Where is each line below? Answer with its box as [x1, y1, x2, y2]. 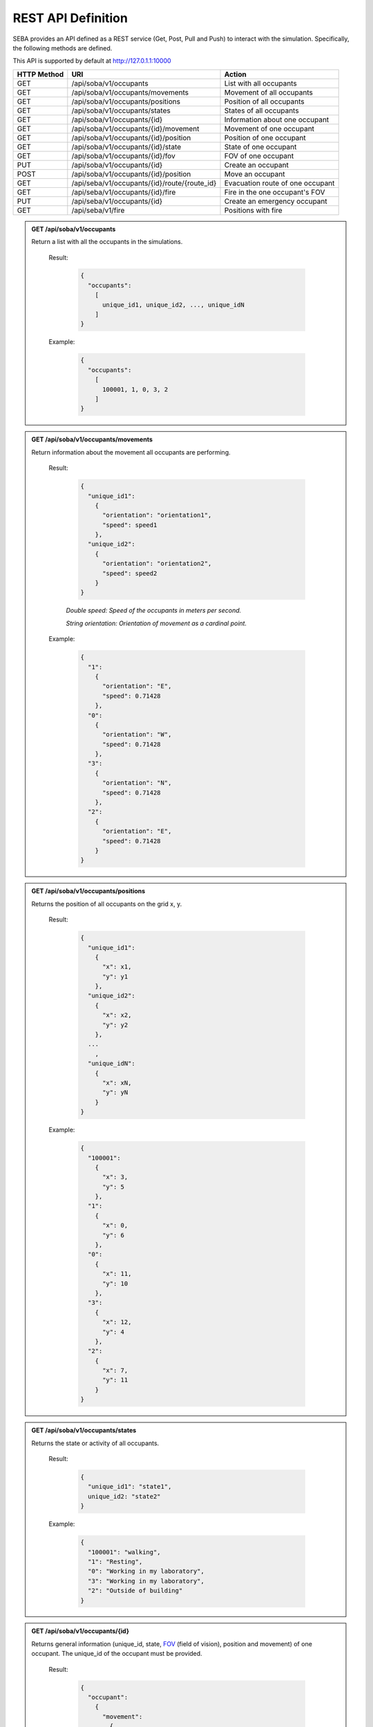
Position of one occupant [224, 133, 307, 142]
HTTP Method [17, 69, 64, 79]
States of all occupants [224, 106, 300, 115]
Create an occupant [224, 160, 289, 169]
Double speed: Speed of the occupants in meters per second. [66, 607, 242, 615]
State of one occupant [224, 142, 297, 151]
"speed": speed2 [102, 569, 157, 577]
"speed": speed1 [102, 521, 157, 528]
